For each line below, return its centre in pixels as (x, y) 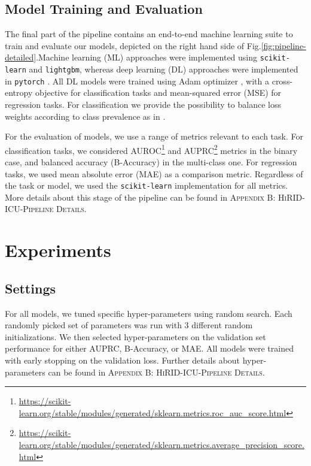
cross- (282, 81)
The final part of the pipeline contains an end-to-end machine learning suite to (149, 34)
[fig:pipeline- (283, 45)
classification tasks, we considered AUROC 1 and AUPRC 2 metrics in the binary (151, 149)
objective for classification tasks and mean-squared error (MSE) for (158, 93)
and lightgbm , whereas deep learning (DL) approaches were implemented (164, 69)
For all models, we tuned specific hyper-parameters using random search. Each (149, 313)
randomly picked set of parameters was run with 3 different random (129, 325)
